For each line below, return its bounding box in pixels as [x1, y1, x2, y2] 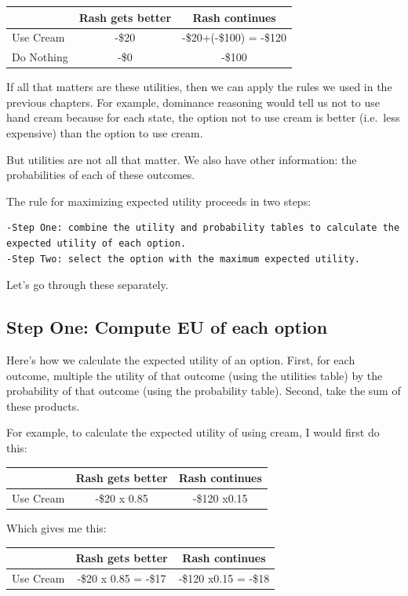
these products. [6, 397, 80, 414]
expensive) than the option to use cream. [6, 125, 203, 141]
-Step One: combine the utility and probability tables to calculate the [6, 222, 400, 234]
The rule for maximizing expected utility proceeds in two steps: [6, 192, 311, 209]
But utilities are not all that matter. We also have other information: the [6, 151, 357, 167]
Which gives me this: [6, 520, 107, 536]
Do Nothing [12, 49, 68, 65]
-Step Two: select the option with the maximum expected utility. [6, 253, 361, 265]
